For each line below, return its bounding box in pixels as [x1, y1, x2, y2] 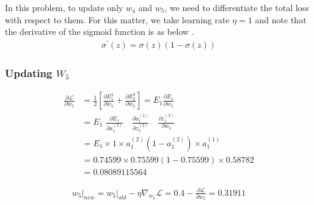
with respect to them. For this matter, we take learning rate [5, 13, 230, 26]
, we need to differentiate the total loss [164, 1, 309, 13]
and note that [255, 13, 307, 26]
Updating [5, 65, 53, 80]
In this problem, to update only [5, 1, 123, 13]
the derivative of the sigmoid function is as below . [5, 25, 194, 38]
